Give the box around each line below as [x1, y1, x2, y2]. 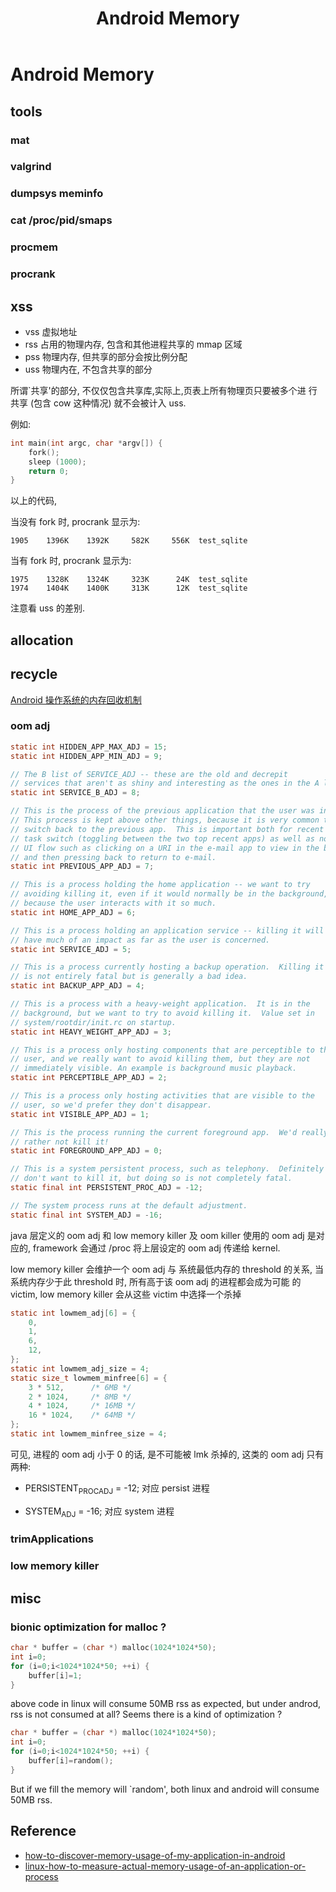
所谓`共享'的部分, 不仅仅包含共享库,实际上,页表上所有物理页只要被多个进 [10, 384, 307, 396]
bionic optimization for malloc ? [10, 1620, 167, 1634]
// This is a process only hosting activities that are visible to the [10, 1091, 315, 1101]
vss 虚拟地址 [24, 325, 78, 337]
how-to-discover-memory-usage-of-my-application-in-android [24, 1849, 286, 1861]
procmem [10, 240, 58, 254]
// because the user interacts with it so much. [10, 898, 217, 909]
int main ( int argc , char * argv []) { [10, 438, 163, 448]
